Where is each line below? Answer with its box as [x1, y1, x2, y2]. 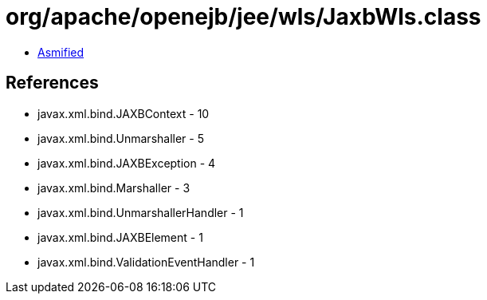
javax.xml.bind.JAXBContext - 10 [37, 106, 210, 120]
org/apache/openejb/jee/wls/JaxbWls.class [6, 3, 481, 30]
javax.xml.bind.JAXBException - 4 [37, 156, 216, 170]
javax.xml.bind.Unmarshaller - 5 [37, 131, 205, 145]
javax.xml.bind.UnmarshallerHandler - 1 [37, 205, 244, 219]
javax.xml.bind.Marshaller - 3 [37, 180, 190, 195]
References [6, 73, 99, 93]
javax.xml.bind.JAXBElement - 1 [37, 230, 203, 244]
